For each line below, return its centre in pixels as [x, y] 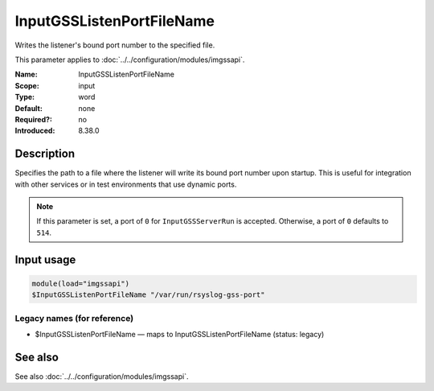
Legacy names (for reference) [74, 318]
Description [45, 154]
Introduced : [35, 131]
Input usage [45, 259]
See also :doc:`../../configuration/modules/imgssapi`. [102, 376]
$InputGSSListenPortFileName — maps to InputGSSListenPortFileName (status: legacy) [180, 334]
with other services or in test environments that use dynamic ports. [126, 184]
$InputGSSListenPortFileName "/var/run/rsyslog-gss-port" [148, 295]
